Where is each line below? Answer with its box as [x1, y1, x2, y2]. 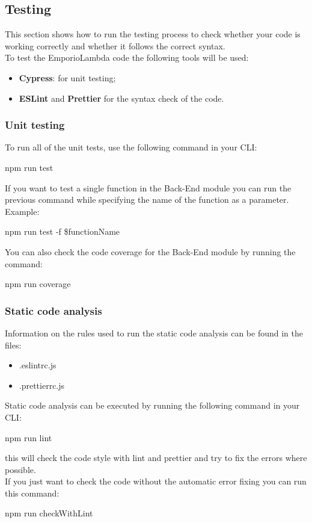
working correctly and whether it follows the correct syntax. [5, 39, 225, 52]
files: [5, 338, 22, 351]
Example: [5, 205, 40, 217]
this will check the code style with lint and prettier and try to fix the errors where [5, 451, 307, 464]
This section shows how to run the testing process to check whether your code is [5, 28, 301, 40]
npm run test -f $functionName [5, 225, 120, 238]
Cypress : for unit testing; [19, 71, 116, 84]
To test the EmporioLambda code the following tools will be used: [5, 51, 249, 64]
